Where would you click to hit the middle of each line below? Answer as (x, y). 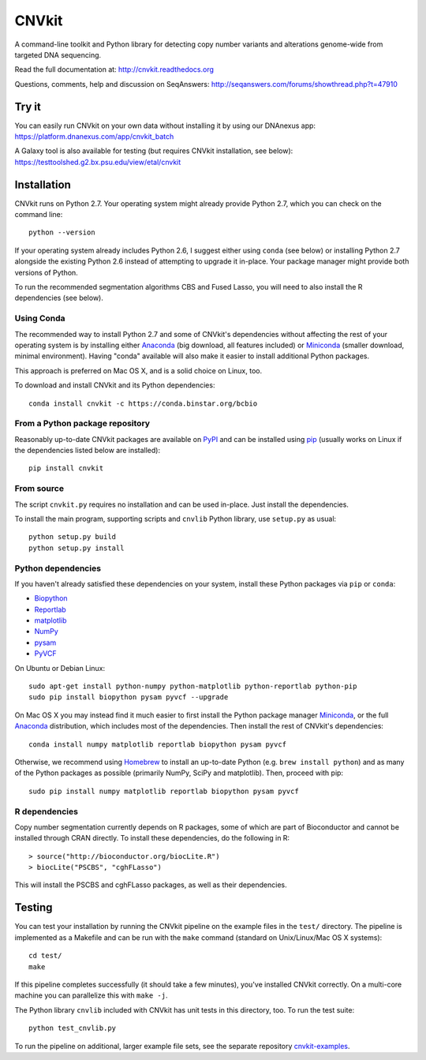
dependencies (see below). (59, 298)
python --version (62, 232)
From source (39, 489)
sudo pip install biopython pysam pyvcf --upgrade (129, 697)
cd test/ (45, 956)
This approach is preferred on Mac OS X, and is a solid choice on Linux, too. (138, 370)
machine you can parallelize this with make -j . (91, 995)
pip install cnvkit (66, 468)
